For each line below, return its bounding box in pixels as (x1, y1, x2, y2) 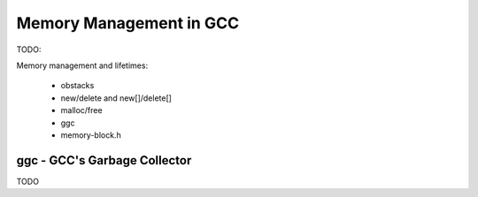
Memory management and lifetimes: (16, 60, 149, 71)
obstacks (60, 80, 95, 91)
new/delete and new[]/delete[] (60, 93, 173, 103)
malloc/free (60, 105, 103, 116)
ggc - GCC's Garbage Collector (16, 153, 192, 168)
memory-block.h (60, 129, 121, 140)
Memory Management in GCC (16, 13, 239, 33)
